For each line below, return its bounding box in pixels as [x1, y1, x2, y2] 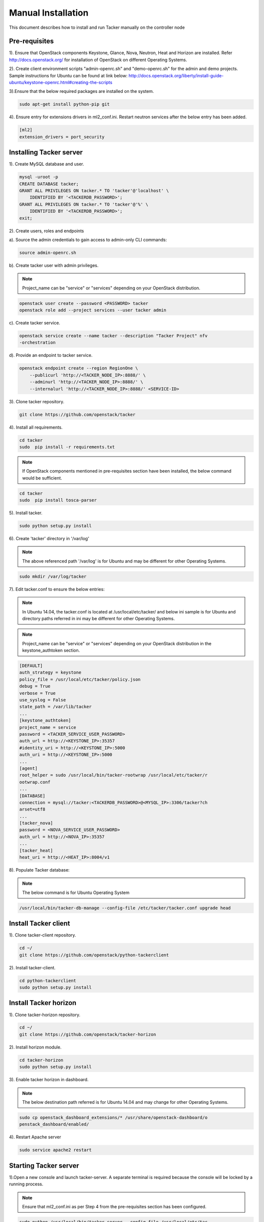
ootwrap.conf [19, 779, 51, 785]
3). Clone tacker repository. [9, 398, 65, 404]
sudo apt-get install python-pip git [19, 102, 110, 107]
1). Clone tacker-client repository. [9, 932, 76, 938]
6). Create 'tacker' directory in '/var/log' [9, 536, 89, 541]
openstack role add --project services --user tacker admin [19, 307, 167, 313]
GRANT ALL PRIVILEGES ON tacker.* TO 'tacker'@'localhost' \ [19, 188, 169, 194]
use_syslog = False [19, 697, 66, 703]
